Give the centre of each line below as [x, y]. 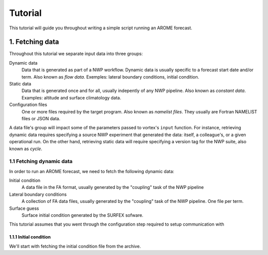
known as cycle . [26, 149]
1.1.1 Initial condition [30, 237]
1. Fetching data [34, 42]
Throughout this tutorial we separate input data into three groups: [76, 54]
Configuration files [28, 105]
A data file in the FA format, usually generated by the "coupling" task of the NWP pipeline [113, 187]
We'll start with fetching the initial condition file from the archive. [75, 246]
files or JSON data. [41, 118]
